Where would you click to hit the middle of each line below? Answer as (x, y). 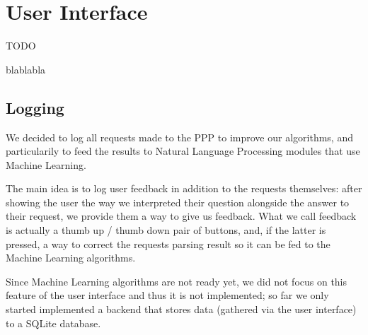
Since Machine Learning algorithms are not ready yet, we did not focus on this (177, 281)
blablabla (26, 69)
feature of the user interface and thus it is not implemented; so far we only (167, 295)
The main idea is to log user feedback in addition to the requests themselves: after (184, 188)
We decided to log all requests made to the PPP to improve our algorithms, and (179, 137)
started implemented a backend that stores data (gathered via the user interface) (181, 309)
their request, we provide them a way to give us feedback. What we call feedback (181, 216)
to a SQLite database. (53, 323)
